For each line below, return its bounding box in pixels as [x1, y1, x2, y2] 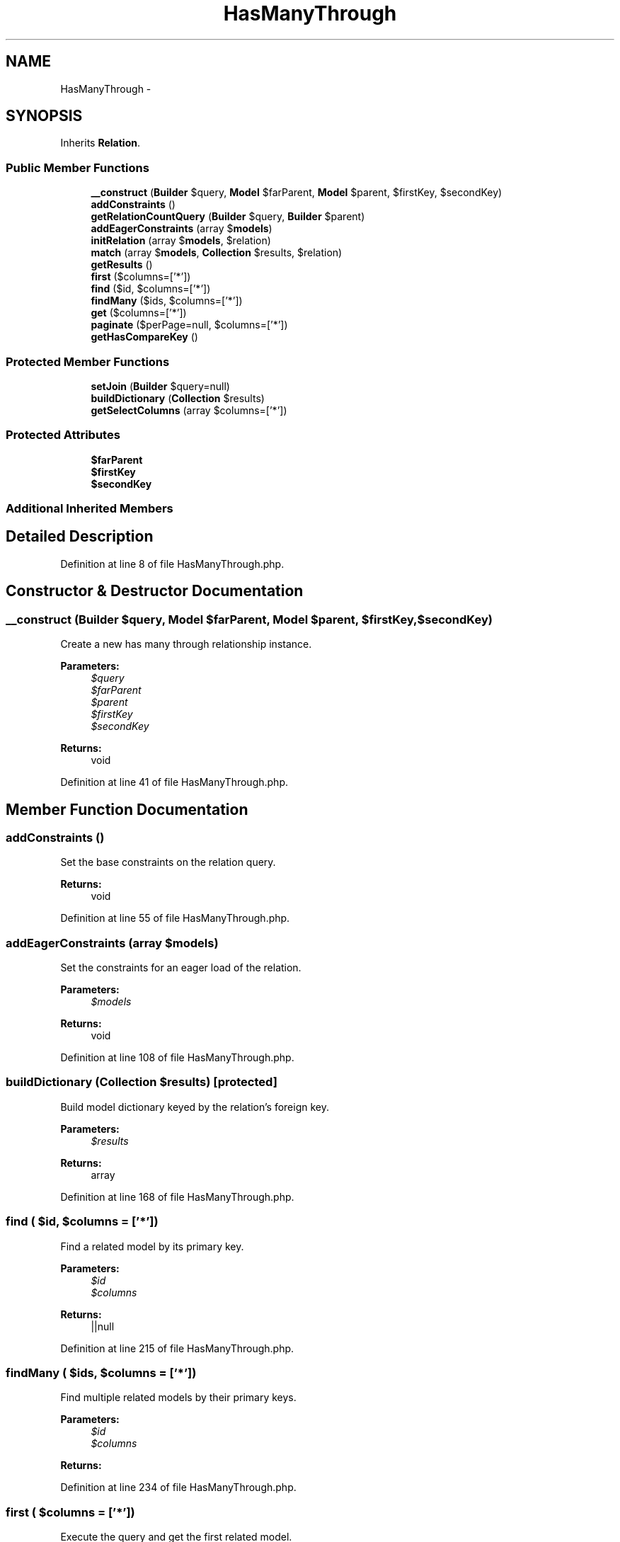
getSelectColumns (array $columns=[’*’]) [91, 404, 287, 416]
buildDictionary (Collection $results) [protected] [6, 1075, 277, 1090]
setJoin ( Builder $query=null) [91, 379, 230, 392]
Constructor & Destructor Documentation [6, 582, 304, 600]
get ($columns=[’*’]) [91, 307, 187, 319]
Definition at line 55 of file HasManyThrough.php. [60, 912, 290, 925]
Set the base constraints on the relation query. [60, 856, 276, 869]
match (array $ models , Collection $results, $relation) [91, 246, 343, 259]
